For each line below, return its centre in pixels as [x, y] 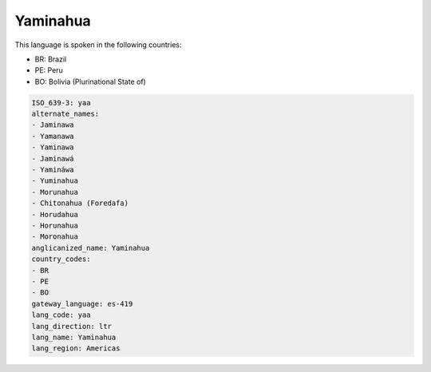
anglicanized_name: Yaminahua [91, 248]
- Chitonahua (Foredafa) [80, 203]
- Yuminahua [55, 181]
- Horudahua [55, 214]
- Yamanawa [53, 136]
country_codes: [61, 259]
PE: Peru [49, 70]
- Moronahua [55, 237]
